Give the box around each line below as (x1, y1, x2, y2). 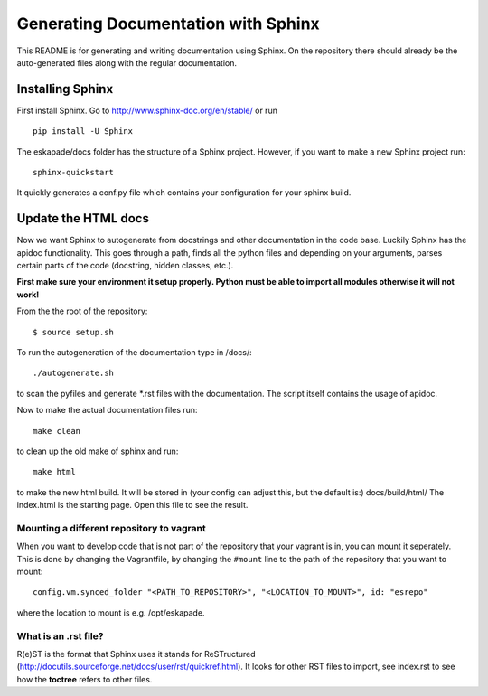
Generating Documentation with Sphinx (16, 14, 320, 33)
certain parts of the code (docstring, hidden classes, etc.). (16, 260, 234, 271)
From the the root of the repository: (16, 306, 148, 316)
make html (33, 466, 76, 477)
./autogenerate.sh (33, 368, 115, 379)
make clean (33, 426, 81, 436)
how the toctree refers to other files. (16, 673, 153, 684)
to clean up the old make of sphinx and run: (16, 446, 179, 456)
